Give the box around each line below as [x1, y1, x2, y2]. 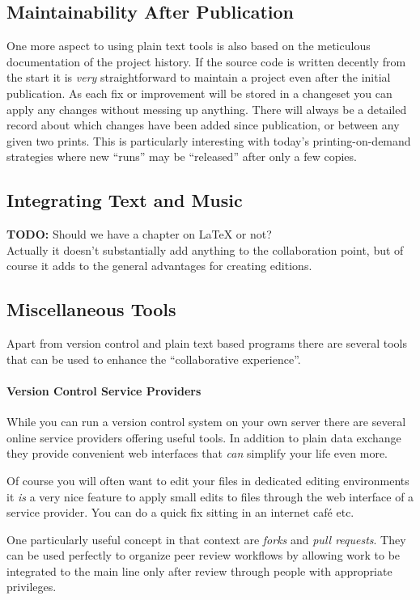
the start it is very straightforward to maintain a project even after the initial [6, 69, 391, 86]
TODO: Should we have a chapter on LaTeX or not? [6, 226, 272, 243]
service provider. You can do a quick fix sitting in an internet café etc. [6, 504, 354, 521]
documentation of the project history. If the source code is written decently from [6, 53, 406, 70]
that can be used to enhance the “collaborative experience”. [6, 350, 301, 367]
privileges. [6, 578, 57, 595]
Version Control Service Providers [6, 382, 202, 399]
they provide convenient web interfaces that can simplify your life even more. [6, 445, 388, 462]
